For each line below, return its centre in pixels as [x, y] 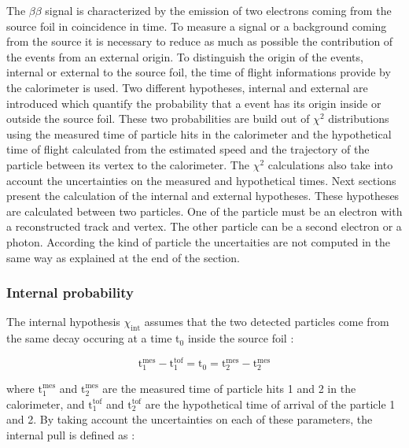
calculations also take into [330, 164]
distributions [359, 118]
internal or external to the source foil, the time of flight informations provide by [199, 72]
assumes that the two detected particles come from [267, 322]
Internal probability [70, 292]
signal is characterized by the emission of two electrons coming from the [218, 10]
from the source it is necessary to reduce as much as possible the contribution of [200, 41]
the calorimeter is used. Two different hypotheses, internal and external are [187, 87]
